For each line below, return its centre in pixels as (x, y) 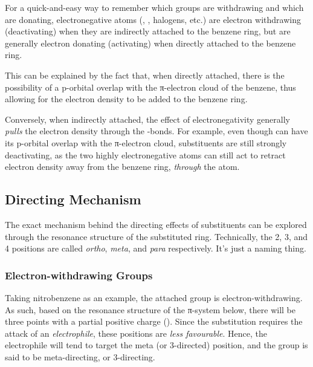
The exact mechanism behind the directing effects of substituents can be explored (156, 224)
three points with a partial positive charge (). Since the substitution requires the (154, 321)
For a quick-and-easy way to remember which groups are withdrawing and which (154, 7)
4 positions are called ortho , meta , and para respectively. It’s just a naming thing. (156, 248)
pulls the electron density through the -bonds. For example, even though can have (156, 131)
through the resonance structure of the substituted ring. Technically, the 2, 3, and (156, 236)
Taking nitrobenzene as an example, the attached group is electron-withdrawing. (154, 297)
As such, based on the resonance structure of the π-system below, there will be (150, 309)
